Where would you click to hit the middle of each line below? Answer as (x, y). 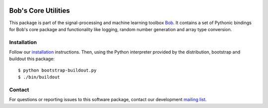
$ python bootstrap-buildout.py (57, 70)
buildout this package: (32, 59)
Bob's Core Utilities (39, 11)
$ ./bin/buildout (39, 77)
